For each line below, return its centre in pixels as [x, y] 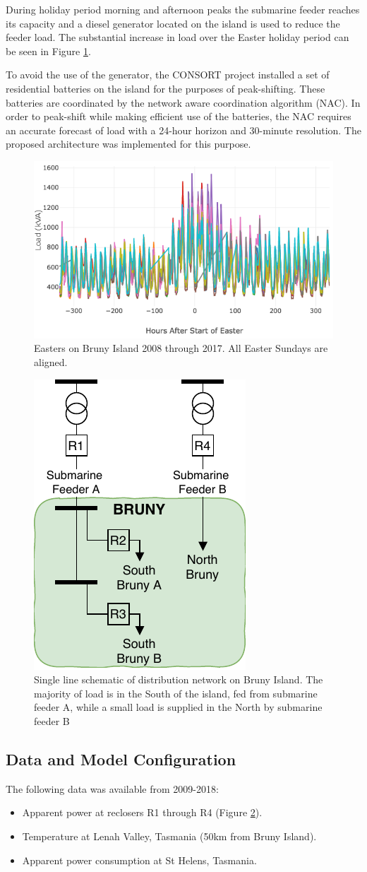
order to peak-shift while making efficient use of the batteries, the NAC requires [179, 116]
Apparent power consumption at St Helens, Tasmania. [139, 860]
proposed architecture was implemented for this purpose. [128, 144]
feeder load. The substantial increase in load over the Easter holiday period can [178, 37]
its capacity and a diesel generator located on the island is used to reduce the [173, 23]
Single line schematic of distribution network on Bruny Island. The [179, 679]
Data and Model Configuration [121, 759]
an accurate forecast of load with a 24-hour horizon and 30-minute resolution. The [183, 130]
